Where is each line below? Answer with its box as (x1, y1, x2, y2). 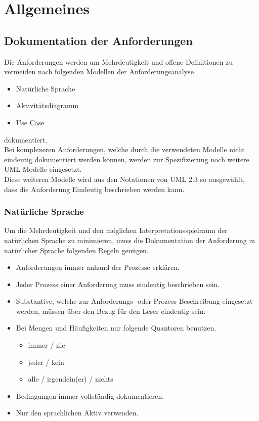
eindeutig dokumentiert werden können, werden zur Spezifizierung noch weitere (4, 154, 249, 164)
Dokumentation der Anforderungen (4, 32, 193, 48)
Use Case (16, 117, 45, 127)
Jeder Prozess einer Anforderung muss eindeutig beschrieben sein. (16, 278, 220, 289)
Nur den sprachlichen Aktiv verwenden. (16, 407, 139, 418)
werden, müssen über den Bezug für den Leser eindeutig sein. (16, 305, 206, 316)
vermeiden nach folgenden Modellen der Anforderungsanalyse (4, 66, 194, 77)
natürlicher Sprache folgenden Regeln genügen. (4, 245, 149, 255)
